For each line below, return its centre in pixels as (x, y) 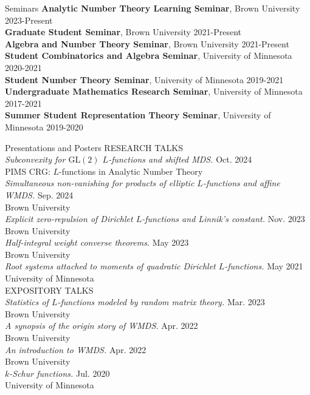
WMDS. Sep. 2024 (39, 194)
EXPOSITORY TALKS (49, 290)
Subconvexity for (35, 159)
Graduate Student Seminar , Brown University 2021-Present (123, 32)
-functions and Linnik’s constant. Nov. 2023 (223, 219)
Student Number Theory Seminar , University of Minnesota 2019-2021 (144, 79)
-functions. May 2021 (264, 266)
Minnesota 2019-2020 (44, 127)
